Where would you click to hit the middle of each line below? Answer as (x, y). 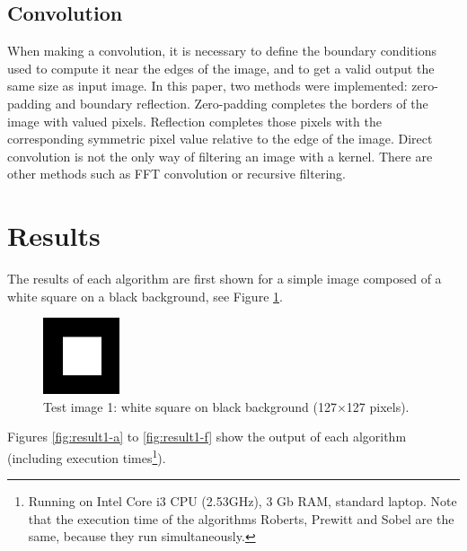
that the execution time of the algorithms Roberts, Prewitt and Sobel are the (241, 518)
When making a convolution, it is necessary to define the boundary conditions (222, 51)
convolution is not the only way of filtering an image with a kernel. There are (220, 156)
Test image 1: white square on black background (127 (190, 406)
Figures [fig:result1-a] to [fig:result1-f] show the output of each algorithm (207, 437)
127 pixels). (378, 406)
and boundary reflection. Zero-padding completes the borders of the (242, 103)
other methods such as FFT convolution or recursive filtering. (176, 174)
